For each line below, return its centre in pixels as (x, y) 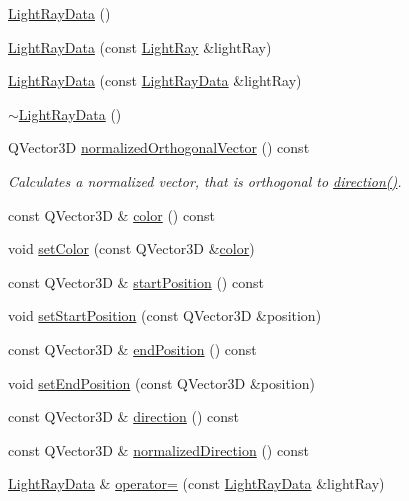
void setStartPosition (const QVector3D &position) (165, 315)
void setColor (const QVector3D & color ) (131, 248)
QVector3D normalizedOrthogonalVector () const (159, 147)
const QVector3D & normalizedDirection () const (158, 449)
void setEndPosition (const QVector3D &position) (162, 382)
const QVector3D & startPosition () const (136, 281)
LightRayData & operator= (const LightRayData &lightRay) (196, 483)
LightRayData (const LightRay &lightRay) (140, 46)
